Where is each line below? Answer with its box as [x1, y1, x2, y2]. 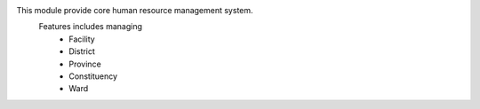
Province [68, 58, 101, 69]
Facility [68, 34, 95, 44]
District [68, 46, 95, 57]
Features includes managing [38, 21, 142, 32]
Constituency [68, 71, 118, 82]
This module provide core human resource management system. [16, 5, 253, 15]
